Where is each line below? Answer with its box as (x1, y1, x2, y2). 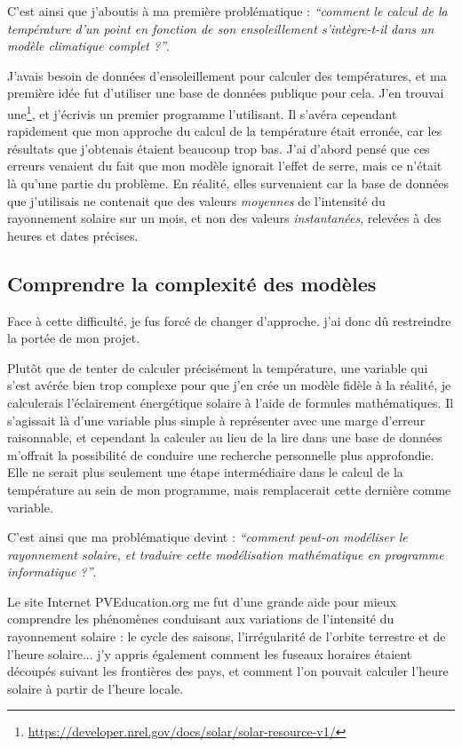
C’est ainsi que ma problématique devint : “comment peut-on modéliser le (7, 528, 408, 546)
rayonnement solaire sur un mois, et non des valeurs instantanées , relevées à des (7, 209, 442, 227)
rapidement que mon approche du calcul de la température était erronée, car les (7, 122, 442, 140)
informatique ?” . (7, 562, 97, 581)
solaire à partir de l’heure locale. (7, 679, 184, 697)
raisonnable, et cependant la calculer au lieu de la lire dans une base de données (7, 428, 442, 447)
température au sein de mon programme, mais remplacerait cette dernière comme (7, 480, 451, 498)
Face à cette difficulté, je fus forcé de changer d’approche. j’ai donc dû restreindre (7, 311, 451, 330)
